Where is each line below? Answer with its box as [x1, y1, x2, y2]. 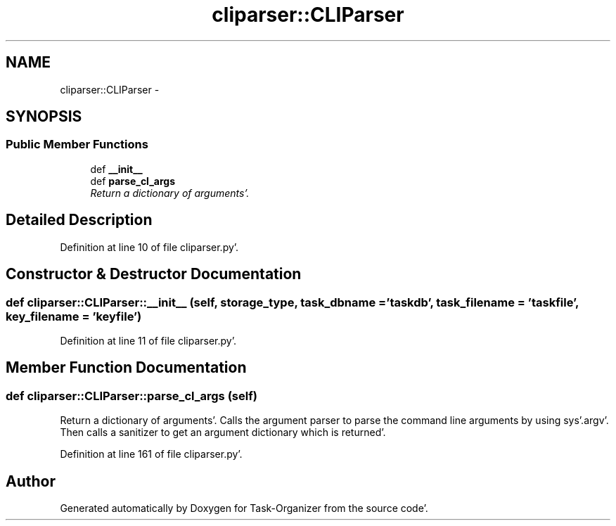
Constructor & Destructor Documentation [6, 265, 302, 283]
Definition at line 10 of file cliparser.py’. [60, 240, 239, 253]
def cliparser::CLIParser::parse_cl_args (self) [6, 388, 257, 403]
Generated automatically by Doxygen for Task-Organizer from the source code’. [60, 501, 428, 514]
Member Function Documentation [6, 359, 247, 377]
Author [6, 472, 56, 490]
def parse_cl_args [90, 174, 176, 187]
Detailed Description [6, 211, 153, 229]
